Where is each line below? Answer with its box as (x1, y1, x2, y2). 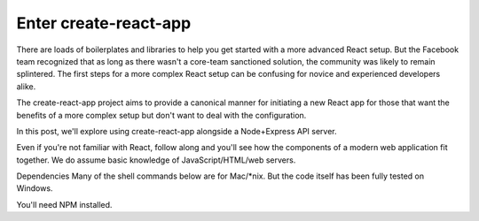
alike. (16, 80, 36, 92)
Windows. (16, 183, 53, 194)
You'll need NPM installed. (16, 199, 113, 210)
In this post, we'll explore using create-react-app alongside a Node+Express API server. (16, 126, 337, 136)
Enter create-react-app (16, 13, 192, 33)
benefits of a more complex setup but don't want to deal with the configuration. (16, 110, 307, 120)
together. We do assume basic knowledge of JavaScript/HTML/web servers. (16, 155, 296, 165)
